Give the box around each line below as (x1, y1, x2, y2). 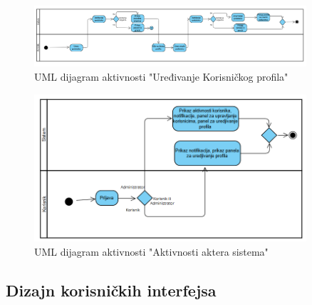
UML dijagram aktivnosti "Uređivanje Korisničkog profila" (34, 69, 288, 84)
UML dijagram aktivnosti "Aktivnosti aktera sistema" (34, 244, 269, 259)
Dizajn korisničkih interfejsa (6, 279, 217, 301)
